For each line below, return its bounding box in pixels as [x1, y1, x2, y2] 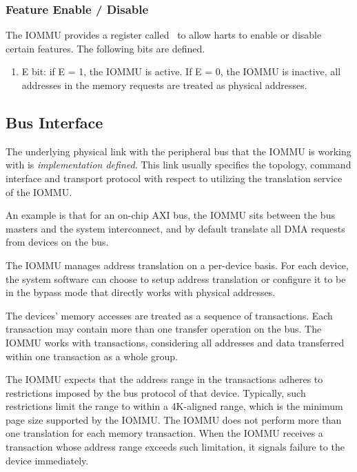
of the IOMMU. [6, 184, 72, 199]
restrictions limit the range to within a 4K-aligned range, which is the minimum [6, 399, 343, 413]
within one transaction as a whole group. [6, 348, 178, 363]
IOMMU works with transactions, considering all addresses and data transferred [6, 335, 345, 349]
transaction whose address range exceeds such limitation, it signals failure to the [6, 440, 345, 454]
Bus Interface [6, 111, 103, 132]
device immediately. [6, 453, 89, 467]
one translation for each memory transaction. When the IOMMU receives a [6, 426, 323, 440]
